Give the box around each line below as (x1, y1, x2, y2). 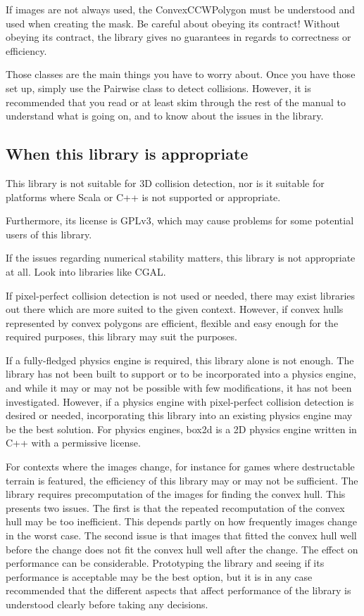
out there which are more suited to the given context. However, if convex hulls (6, 302, 344, 316)
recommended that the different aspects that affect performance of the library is (6, 583, 351, 598)
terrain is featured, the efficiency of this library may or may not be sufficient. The (6, 473, 358, 487)
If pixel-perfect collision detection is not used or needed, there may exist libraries (6, 288, 356, 302)
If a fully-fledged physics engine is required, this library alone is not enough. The (6, 352, 354, 367)
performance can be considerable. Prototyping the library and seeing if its (6, 556, 325, 570)
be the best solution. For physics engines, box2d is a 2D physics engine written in (6, 421, 357, 436)
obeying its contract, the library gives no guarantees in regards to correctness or (6, 30, 351, 44)
